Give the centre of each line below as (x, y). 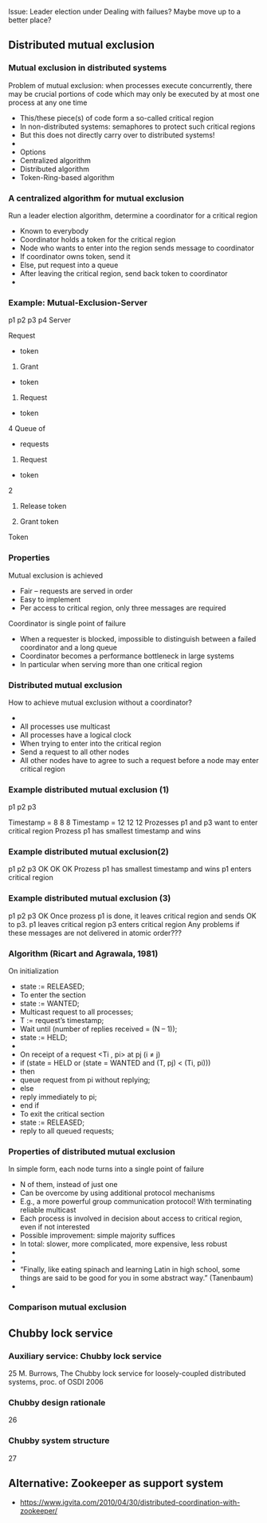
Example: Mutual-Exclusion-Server (78, 302)
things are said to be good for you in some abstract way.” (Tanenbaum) (136, 1278)
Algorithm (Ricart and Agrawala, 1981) (83, 953)
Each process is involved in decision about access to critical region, (131, 1218)
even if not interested (55, 1227)
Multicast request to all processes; (77, 1012)
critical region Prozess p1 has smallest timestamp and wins (105, 831)
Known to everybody (54, 230)
